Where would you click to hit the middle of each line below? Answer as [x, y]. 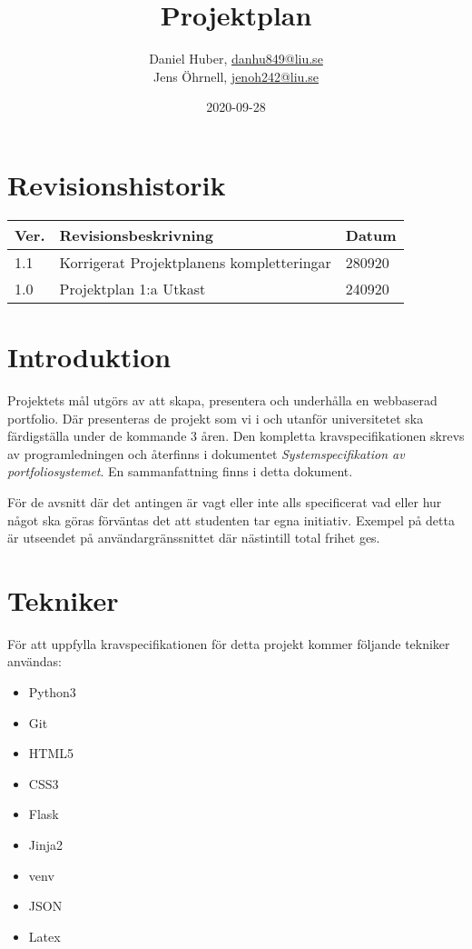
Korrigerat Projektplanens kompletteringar [195, 262]
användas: [34, 661]
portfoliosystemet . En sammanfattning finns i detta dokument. [180, 471]
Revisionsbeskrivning [136, 235]
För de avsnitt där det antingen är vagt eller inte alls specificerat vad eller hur [225, 501]
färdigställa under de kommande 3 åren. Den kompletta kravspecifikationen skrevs [236, 436]
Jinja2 [45, 844]
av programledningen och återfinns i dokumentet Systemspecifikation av [206, 453]
